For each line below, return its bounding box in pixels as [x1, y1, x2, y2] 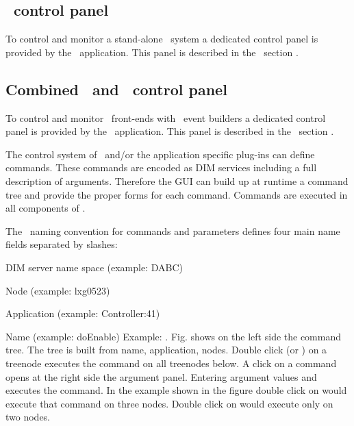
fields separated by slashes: [5, 237, 118, 251]
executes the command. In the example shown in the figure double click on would [5, 383, 347, 397]
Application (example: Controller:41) [5, 306, 160, 321]
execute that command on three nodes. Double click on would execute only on [5, 396, 333, 410]
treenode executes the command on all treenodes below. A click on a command [5, 355, 337, 370]
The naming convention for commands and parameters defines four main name [5, 223, 340, 238]
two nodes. [5, 410, 51, 424]
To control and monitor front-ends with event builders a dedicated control [5, 110, 326, 125]
